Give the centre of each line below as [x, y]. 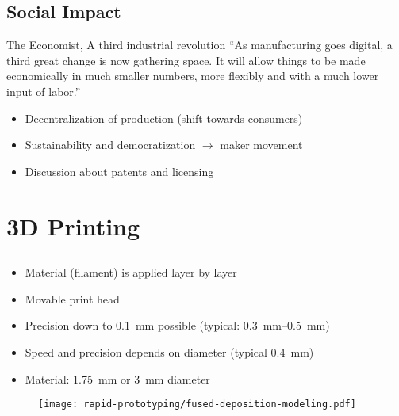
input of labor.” [44, 91]
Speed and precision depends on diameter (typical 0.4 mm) [169, 351]
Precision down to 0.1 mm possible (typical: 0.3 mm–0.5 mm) [177, 325]
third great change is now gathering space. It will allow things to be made [186, 60]
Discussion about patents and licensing [119, 171]
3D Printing [73, 225]
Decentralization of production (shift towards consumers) [164, 118]
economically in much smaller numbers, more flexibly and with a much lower [193, 76]
